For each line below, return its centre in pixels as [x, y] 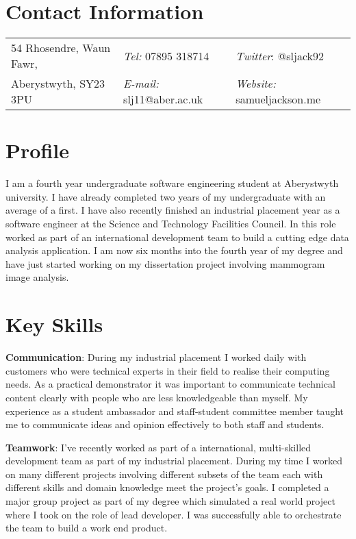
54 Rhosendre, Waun [61, 48]
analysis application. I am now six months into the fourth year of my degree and [174, 250]
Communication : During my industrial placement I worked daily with [156, 357]
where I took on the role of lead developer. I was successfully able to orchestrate [174, 514]
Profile [37, 150]
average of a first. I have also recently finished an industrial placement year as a [173, 210]
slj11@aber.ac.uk [163, 99]
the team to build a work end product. [87, 528]
